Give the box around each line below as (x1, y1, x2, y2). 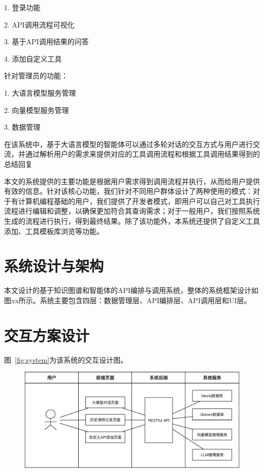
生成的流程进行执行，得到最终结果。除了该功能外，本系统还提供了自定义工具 (4, 215, 260, 226)
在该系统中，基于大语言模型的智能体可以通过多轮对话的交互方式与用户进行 (4, 138, 253, 149)
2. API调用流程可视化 (4, 19, 75, 29)
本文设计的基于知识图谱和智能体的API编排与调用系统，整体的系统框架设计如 (4, 285, 259, 296)
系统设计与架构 (4, 255, 104, 276)
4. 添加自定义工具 (4, 53, 62, 64)
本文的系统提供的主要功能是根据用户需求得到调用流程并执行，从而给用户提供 (4, 175, 260, 186)
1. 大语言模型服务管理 (4, 87, 76, 98)
